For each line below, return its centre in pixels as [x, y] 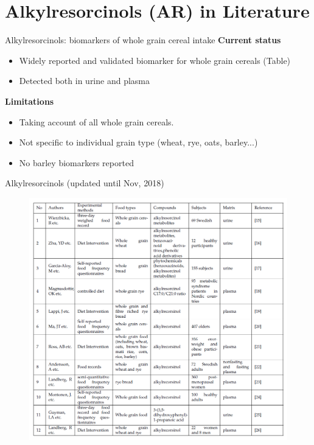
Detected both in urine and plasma [85, 81]
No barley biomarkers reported [76, 162]
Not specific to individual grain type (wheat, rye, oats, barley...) [138, 142]
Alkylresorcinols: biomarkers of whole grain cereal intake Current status [143, 40]
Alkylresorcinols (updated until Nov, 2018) [85, 183]
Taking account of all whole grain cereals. [96, 121]
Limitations [30, 101]
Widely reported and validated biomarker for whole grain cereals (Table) [155, 60]
